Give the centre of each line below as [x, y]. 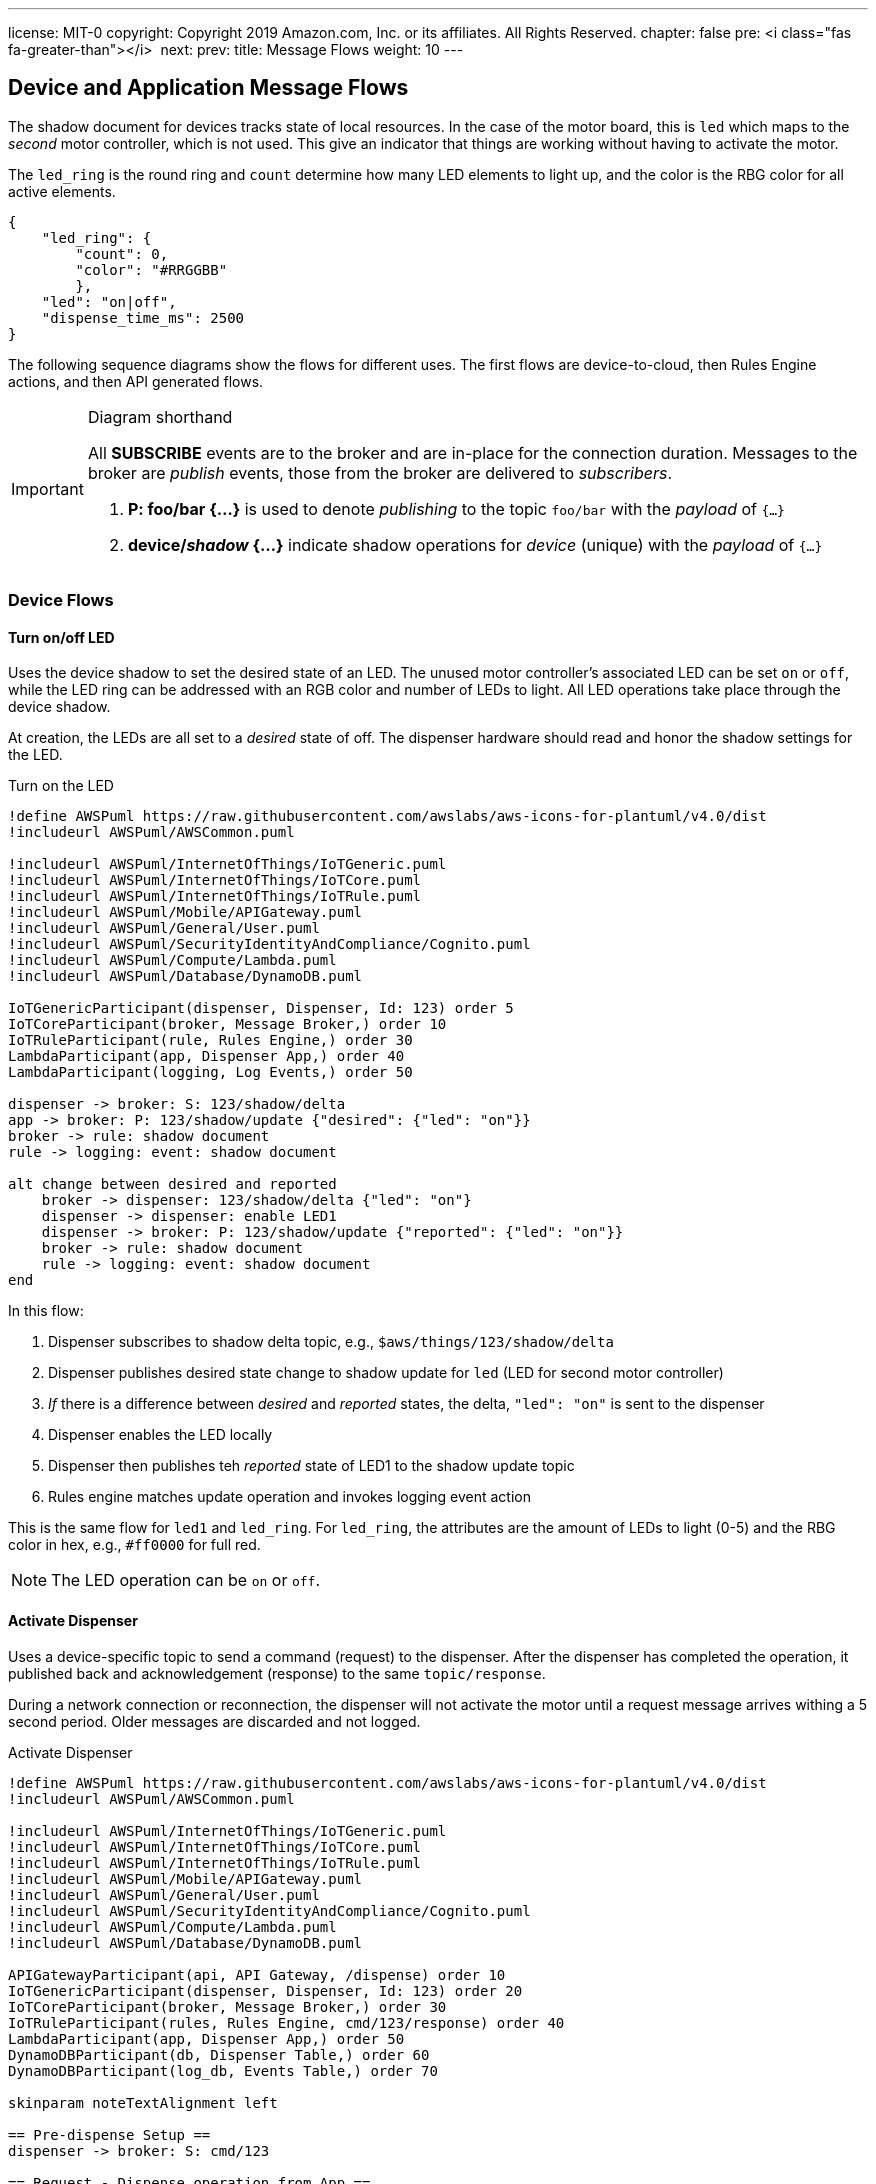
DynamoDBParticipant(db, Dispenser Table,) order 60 [219, 2054]
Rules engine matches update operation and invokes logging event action [289, 1497]
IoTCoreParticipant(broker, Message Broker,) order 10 [227, 1024]
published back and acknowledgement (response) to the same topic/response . [277, 1673]
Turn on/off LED [61, 637]
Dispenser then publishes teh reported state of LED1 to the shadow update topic [311, 1466]
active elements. [62, 191]
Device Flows [61, 600]
